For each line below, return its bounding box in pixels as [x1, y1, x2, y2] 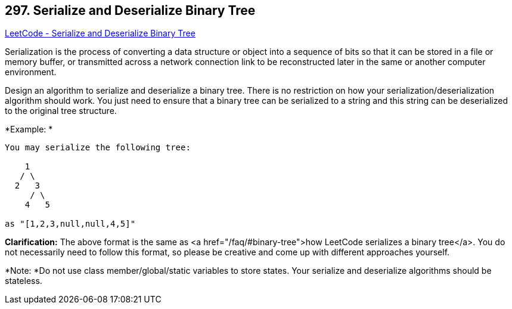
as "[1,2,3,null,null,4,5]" [5, 219, 136, 229]
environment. [5, 67, 57, 78]
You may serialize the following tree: [5, 143, 191, 153]
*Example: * [5, 124, 53, 135]
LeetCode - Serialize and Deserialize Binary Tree [5, 28, 196, 39]
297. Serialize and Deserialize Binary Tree [5, 3, 256, 18]
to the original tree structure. [5, 106, 117, 116]
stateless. [5, 276, 42, 286]
